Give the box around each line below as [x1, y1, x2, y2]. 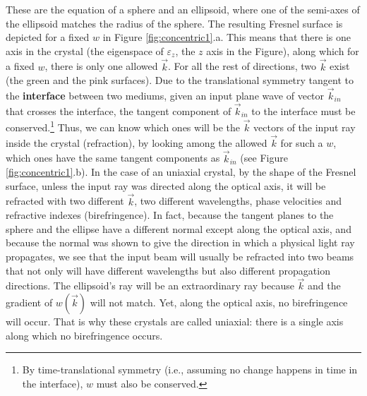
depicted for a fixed [6, 30, 90, 44]
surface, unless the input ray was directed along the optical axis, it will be [6, 178, 326, 193]
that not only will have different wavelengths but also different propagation [6, 263, 330, 277]
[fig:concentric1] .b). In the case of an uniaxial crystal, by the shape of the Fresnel [6, 164, 356, 179]
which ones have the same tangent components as [6, 150, 220, 165]
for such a [280, 135, 323, 150]
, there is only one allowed [44, 59, 158, 73]
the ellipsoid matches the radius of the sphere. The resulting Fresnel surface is [6, 16, 343, 30]
